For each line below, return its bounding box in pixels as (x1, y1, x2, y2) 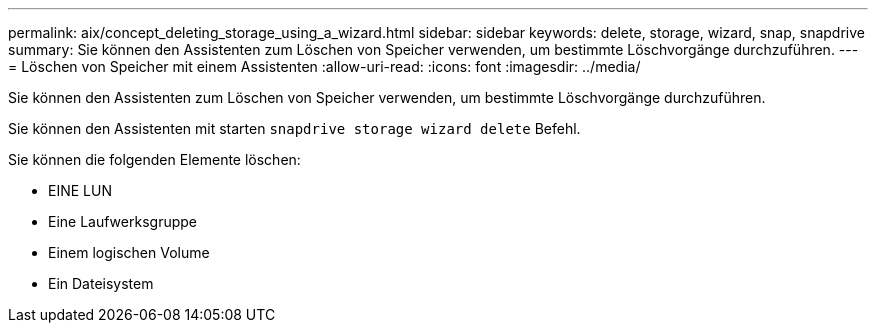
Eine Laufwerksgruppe (48, 213, 197, 230)
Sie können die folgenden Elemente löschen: (8, 151, 301, 168)
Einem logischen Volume (48, 244, 210, 261)
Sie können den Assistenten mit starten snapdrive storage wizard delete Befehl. (8, 120, 581, 137)
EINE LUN (48, 182, 112, 199)
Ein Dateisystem (48, 275, 154, 292)
